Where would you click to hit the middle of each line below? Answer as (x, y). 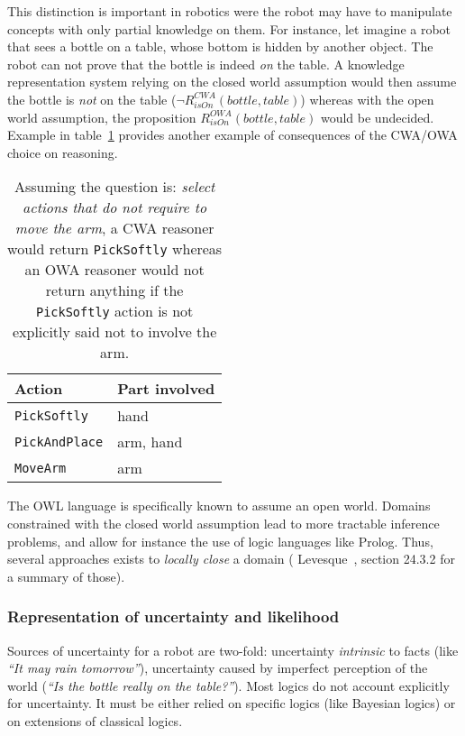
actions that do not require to (115, 207)
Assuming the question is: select (114, 187)
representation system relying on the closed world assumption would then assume (232, 82)
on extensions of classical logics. (95, 720)
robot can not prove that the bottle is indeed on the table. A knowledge (206, 64)
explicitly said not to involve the (114, 332)
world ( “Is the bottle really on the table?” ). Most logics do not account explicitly (228, 685)
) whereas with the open (367, 99)
